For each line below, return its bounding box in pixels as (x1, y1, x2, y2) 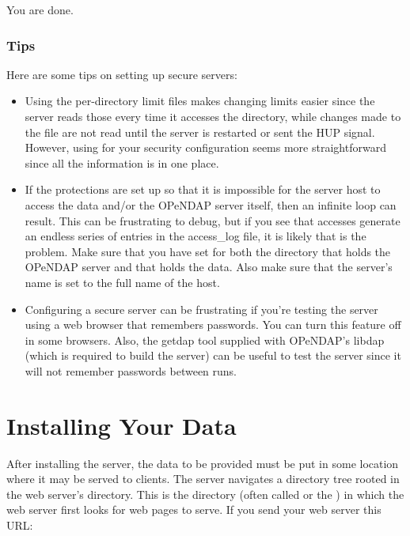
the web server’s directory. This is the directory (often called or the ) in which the (6, 485, 404, 502)
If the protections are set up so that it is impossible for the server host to (25, 181, 381, 198)
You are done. (6, 2, 74, 17)
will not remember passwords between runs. (25, 362, 237, 379)
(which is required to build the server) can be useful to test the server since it (25, 347, 401, 364)
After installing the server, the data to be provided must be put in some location (6, 455, 399, 471)
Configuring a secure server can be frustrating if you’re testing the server (25, 300, 378, 317)
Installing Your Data (6, 409, 237, 441)
